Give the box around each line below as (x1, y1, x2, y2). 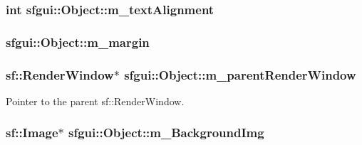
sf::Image (6, 124, 58, 141)
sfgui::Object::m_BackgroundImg (68, 124, 264, 141)
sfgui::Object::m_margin (6, 33, 150, 50)
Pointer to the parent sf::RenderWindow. (6, 93, 185, 108)
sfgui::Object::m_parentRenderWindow (124, 65, 356, 83)
